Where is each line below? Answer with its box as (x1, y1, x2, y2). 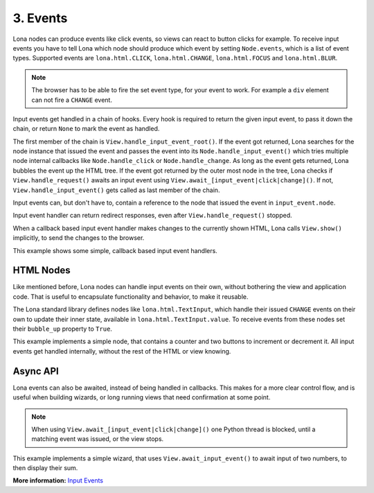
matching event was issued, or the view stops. (31, 435, 164, 443)
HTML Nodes (12, 264, 71, 277)
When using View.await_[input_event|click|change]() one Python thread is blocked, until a (31, 425, 316, 433)
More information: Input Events (12, 476, 104, 485)
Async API (12, 365, 59, 377)
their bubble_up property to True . (12, 325, 112, 333)
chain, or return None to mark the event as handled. (12, 125, 160, 133)
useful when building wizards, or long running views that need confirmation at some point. (12, 393, 271, 401)
